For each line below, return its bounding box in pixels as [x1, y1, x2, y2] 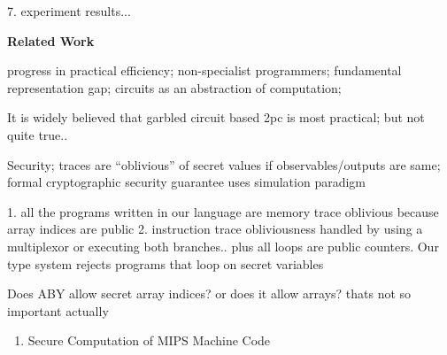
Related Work [7, 31, 95, 50]
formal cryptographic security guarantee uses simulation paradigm [7, 173, 366, 191]
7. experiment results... [7, 2, 131, 19]
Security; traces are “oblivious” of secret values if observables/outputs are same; [7, 155, 441, 174]
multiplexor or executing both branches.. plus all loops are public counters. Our [7, 236, 439, 255]
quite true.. [7, 125, 68, 143]
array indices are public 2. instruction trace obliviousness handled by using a [7, 220, 423, 238]
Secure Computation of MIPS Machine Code [27, 331, 271, 350]
